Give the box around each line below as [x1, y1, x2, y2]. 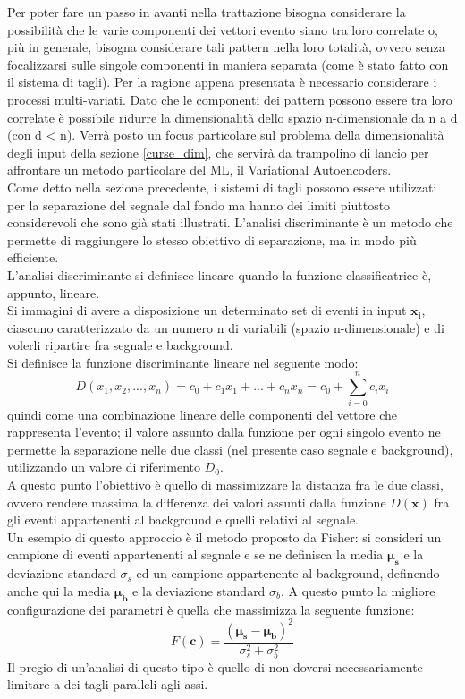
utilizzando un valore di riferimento [7, 457, 200, 476]
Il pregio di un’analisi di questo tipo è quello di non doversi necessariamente [7, 657, 423, 676]
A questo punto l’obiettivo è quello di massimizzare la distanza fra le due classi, [7, 474, 444, 493]
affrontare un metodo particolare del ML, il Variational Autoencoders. [7, 160, 392, 179]
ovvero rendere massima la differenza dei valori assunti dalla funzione [7, 492, 386, 511]
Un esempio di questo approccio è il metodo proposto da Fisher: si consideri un [7, 527, 442, 546]
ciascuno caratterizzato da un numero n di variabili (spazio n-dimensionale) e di [7, 318, 444, 337]
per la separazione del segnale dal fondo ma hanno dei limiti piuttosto [7, 195, 391, 214]
